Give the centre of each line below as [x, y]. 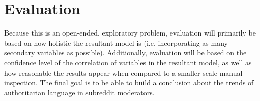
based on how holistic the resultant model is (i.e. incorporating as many [116, 42]
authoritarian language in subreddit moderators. [79, 92]
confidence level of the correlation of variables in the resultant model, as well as [128, 62]
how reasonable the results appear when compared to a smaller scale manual [123, 72]
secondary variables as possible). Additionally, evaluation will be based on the [125, 53]
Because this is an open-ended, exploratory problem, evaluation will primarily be [130, 33]
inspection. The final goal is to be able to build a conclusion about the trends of [129, 82]
